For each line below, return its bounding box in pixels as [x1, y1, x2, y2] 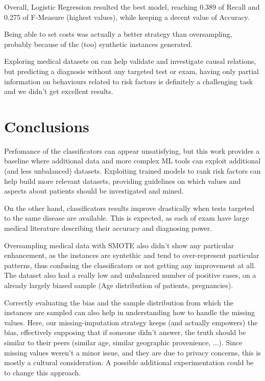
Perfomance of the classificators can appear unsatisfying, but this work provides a [4, 145, 260, 156]
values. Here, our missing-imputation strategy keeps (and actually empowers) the [4, 317, 258, 327]
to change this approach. [4, 367, 81, 377]
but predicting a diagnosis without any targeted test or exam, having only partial [4, 65, 259, 76]
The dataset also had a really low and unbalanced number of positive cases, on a [4, 270, 256, 280]
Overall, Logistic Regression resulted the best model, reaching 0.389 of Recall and [4, 2, 260, 12]
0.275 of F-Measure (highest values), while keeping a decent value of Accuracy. [4, 11, 250, 22]
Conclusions [4, 115, 89, 136]
